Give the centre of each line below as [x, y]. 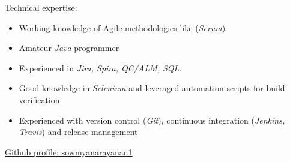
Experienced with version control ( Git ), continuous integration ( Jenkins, [152, 120]
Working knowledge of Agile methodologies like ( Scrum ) [122, 27]
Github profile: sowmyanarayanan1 [69, 151]
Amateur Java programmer [69, 48]
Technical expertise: [41, 7]
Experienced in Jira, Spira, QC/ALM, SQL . [100, 67]
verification [39, 99]
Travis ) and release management [78, 132]
